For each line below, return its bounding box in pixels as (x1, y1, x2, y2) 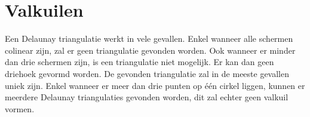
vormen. (5, 102, 35, 115)
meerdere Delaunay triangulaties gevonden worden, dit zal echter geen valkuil (5, 91, 288, 103)
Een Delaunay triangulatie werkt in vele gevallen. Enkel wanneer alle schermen (5, 32, 293, 45)
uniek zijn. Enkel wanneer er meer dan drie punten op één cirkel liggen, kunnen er (5, 79, 305, 91)
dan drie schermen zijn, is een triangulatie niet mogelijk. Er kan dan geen (5, 56, 274, 68)
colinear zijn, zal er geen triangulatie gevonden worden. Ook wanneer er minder (5, 44, 296, 56)
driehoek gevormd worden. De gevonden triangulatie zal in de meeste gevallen (5, 67, 290, 79)
